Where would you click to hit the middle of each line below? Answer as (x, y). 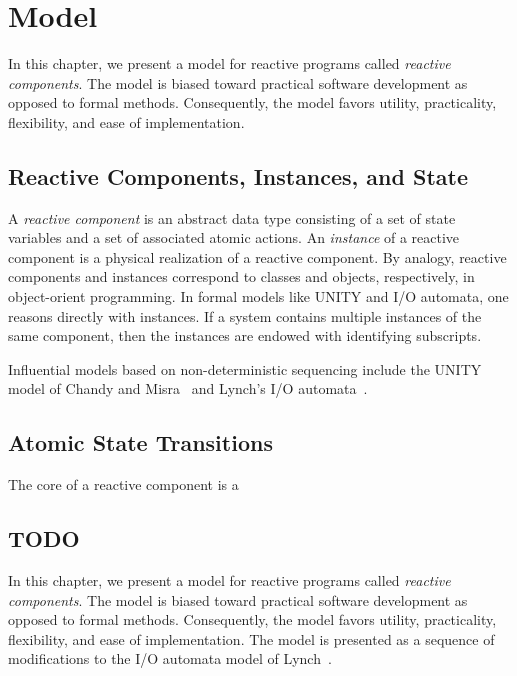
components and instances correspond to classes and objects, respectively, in (241, 276)
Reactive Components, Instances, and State (238, 175)
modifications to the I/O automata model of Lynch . (170, 658)
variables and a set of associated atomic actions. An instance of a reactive (234, 237)
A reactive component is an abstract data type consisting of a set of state (232, 217)
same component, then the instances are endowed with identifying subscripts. (245, 335)
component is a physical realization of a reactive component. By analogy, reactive (257, 256)
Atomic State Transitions (140, 442)
